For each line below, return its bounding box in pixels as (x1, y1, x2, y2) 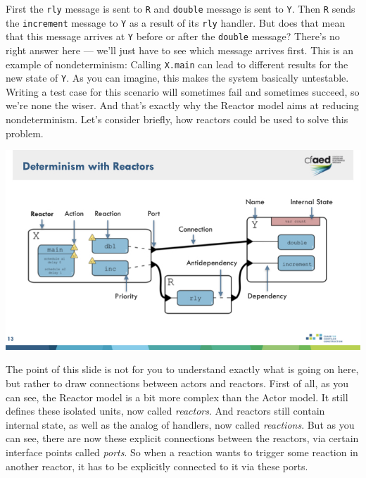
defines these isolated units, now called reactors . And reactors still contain (6, 403, 325, 418)
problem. (6, 125, 44, 140)
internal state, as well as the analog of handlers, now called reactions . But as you (6, 417, 355, 432)
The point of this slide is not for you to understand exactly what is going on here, (6, 362, 359, 377)
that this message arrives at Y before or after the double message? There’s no (6, 29, 340, 44)
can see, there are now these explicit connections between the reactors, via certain (6, 431, 359, 446)
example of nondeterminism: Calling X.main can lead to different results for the (6, 56, 348, 71)
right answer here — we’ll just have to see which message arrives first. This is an (6, 42, 353, 57)
